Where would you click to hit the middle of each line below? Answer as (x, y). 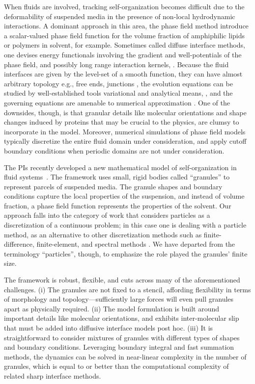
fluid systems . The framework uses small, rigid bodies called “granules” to (117, 177)
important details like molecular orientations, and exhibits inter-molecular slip (122, 318)
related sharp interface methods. (53, 375)
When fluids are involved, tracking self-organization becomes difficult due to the (124, 6)
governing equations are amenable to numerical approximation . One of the (117, 102)
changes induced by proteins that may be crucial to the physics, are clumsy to (122, 122)
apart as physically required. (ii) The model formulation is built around (112, 308)
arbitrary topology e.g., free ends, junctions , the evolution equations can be (118, 83)
